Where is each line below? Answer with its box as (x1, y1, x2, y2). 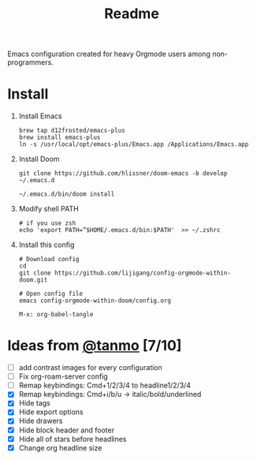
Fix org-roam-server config (18, 372, 108, 381)
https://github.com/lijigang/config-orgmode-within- (54, 269, 232, 277)
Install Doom (18, 155, 60, 164)
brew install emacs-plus (18, 133, 101, 142)
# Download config (18, 256, 80, 264)
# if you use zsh (18, 219, 76, 227)
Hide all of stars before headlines (18, 434, 127, 443)
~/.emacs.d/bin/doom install (18, 190, 115, 198)
